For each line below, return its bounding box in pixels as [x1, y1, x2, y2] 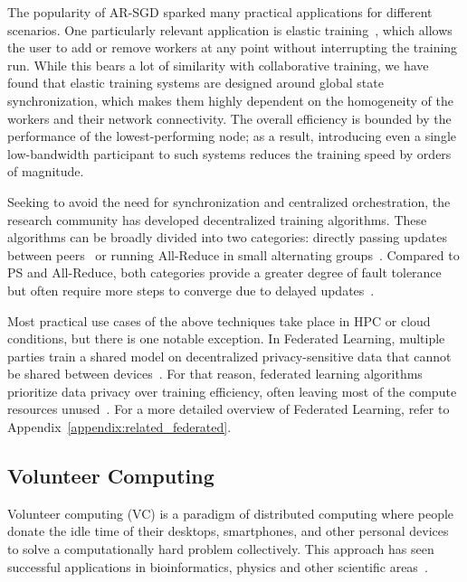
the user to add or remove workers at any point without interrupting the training [7, 38, 458, 57]
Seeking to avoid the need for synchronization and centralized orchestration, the [7, 192, 451, 211]
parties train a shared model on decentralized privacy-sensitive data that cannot [7, 346, 452, 365]
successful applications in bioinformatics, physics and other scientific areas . [7, 557, 428, 576]
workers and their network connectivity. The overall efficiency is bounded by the [7, 108, 452, 127]
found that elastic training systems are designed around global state [7, 73, 384, 92]
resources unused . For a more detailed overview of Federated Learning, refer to [7, 399, 450, 418]
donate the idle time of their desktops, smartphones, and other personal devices [7, 521, 449, 540]
